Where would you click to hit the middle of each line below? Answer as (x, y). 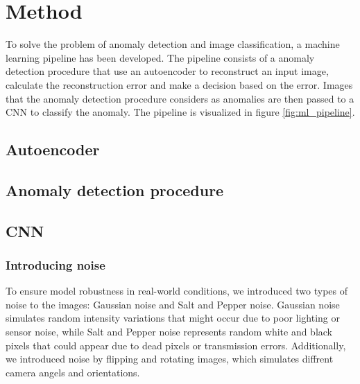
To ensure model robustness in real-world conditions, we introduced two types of (177, 291)
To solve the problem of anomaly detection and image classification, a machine (173, 44)
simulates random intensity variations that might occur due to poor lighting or (173, 318)
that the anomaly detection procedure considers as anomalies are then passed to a (180, 98)
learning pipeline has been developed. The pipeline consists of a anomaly (160, 57)
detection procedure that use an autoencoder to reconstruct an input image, (167, 71)
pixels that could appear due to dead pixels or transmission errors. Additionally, (176, 345)
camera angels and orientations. (73, 372)
